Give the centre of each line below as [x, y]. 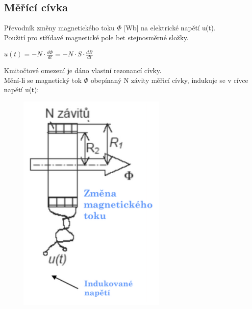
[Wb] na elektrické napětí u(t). [170, 28]
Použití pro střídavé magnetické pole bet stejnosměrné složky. [96, 37]
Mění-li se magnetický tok [43, 80]
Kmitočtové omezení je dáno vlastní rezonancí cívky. [83, 70]
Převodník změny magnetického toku [59, 28]
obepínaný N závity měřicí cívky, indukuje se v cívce [169, 80]
